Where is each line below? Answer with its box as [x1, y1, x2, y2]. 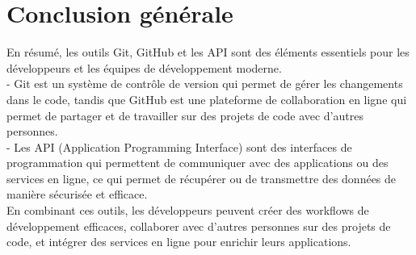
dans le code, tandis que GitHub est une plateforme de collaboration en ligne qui [6, 90, 407, 107]
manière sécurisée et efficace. [6, 186, 148, 203]
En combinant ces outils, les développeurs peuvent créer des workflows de [6, 202, 369, 219]
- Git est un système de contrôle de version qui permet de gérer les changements [6, 75, 403, 92]
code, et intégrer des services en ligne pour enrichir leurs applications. [6, 233, 351, 250]
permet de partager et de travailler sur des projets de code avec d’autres [6, 107, 363, 123]
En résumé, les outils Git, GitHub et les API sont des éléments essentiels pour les [6, 44, 410, 61]
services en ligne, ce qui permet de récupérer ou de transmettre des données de [6, 169, 397, 186]
